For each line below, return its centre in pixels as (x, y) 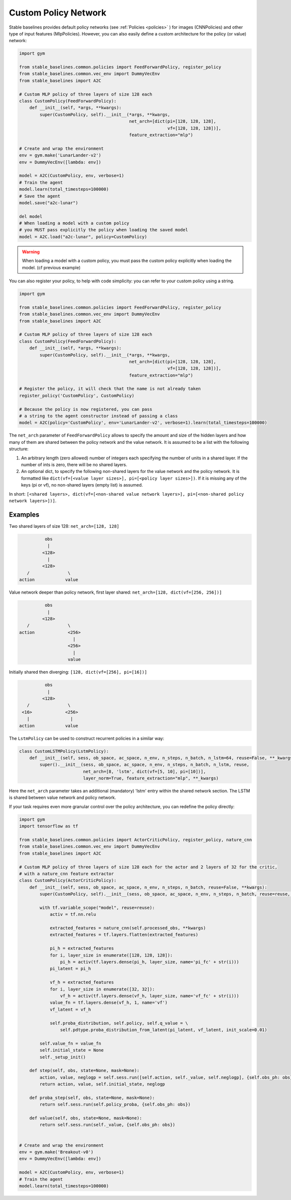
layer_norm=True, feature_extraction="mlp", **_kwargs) (151, 778)
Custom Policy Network (58, 13)
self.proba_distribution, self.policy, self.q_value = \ (119, 1023)
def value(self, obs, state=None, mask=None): (86, 1118)
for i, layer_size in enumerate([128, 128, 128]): (111, 955)
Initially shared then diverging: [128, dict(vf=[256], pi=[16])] (78, 672)
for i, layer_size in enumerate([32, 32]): (102, 989)
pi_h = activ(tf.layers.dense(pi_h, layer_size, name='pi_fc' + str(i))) (150, 962)
